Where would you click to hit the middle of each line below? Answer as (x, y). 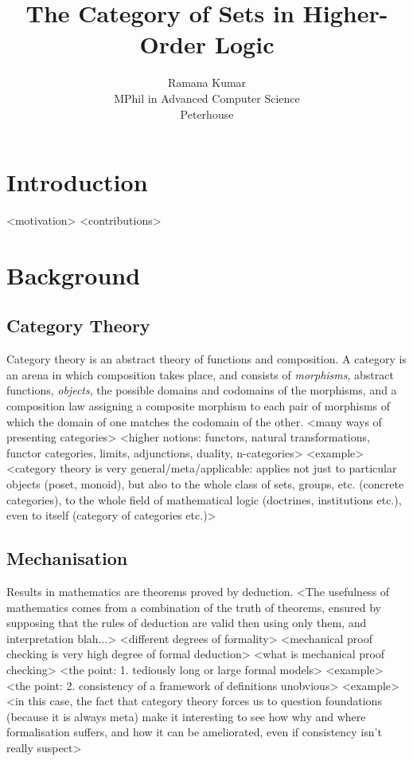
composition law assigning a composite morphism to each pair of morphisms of (199, 405)
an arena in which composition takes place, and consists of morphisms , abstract (200, 374)
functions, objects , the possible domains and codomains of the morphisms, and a (202, 390)
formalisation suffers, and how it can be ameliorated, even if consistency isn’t (194, 732)
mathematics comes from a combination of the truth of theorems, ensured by (194, 607)
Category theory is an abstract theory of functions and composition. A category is (207, 359)
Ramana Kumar (207, 82)
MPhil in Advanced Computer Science (207, 98)
